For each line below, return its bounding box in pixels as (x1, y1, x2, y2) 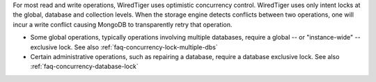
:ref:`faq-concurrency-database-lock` (30, 63, 139, 71)
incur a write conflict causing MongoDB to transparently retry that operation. (13, 20, 233, 28)
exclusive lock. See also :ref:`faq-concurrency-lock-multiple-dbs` (30, 42, 219, 51)
